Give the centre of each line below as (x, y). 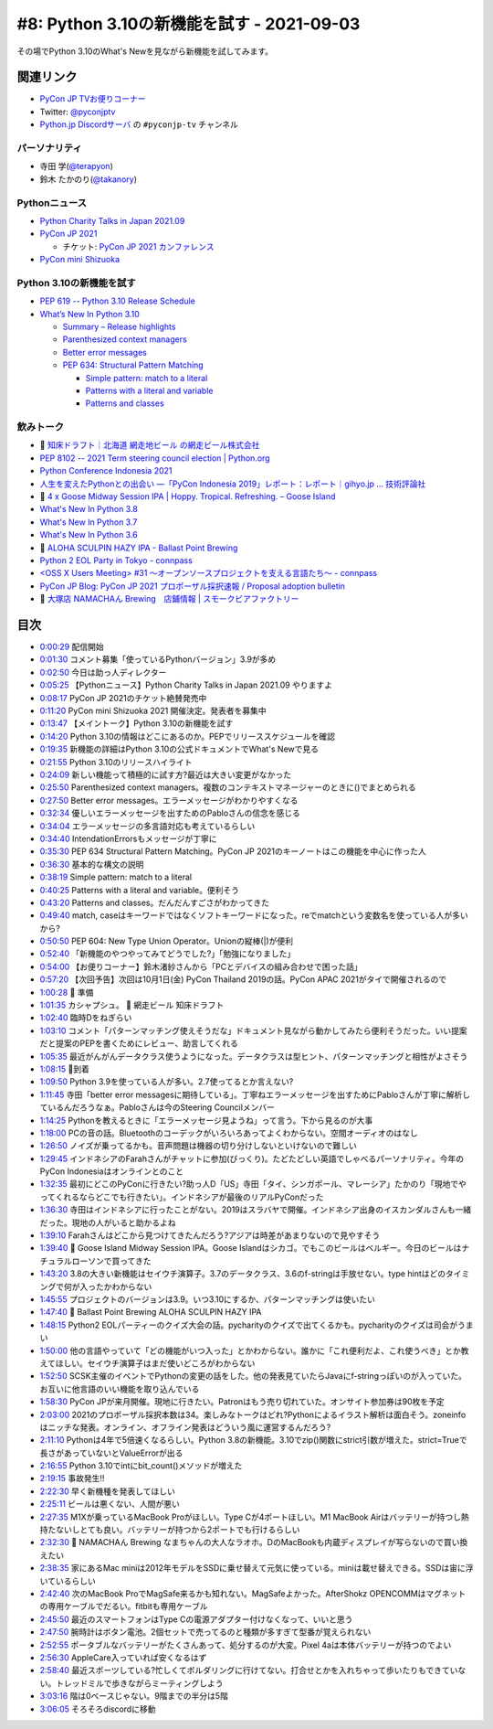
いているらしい (68, 1581)
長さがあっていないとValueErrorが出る (111, 1453)
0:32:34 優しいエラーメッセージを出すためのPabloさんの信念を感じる (170, 813)
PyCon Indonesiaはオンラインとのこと (112, 1171)
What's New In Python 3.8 (89, 509)
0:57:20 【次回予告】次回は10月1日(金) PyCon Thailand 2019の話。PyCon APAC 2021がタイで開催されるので (243, 979)
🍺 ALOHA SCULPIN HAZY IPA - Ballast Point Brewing (139, 548)
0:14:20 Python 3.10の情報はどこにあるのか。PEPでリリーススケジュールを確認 (188, 736)
